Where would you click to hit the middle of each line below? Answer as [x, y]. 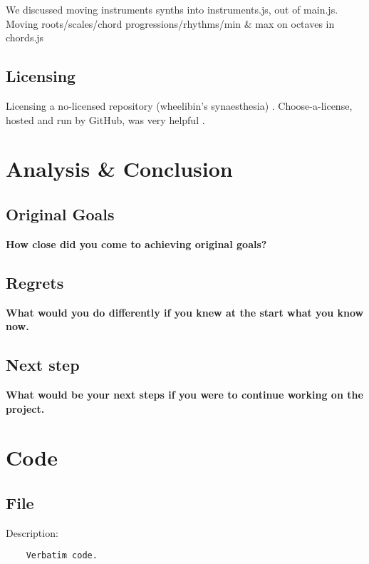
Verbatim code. [62, 556]
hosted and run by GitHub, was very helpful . [105, 119]
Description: [32, 532]
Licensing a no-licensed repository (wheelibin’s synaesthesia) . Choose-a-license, [179, 105]
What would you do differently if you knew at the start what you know [185, 312]
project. [25, 408]
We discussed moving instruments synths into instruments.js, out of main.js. [172, 9]
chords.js [25, 37]
